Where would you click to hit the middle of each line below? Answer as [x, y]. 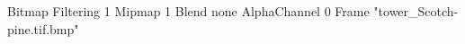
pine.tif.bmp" [43, 28]
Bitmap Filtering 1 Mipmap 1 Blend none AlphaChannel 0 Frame [188, 11]
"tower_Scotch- [416, 11]
